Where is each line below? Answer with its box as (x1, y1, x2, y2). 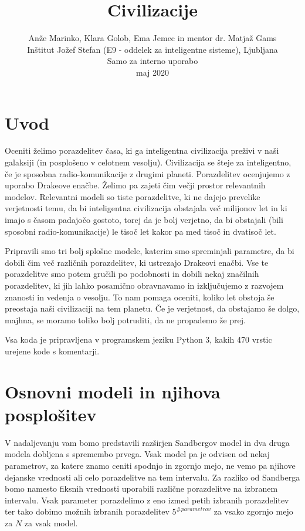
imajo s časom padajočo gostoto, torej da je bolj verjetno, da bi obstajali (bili (5, 214, 283, 225)
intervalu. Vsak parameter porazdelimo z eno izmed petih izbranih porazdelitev (5, 493, 289, 506)
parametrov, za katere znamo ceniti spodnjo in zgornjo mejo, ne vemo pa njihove (5, 459, 296, 472)
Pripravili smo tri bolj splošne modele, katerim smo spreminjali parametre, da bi (5, 245, 294, 257)
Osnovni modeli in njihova (5, 379, 221, 403)
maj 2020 (136, 66, 169, 78)
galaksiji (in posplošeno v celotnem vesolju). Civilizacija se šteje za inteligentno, (5, 156, 292, 168)
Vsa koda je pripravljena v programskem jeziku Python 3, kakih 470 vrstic (5, 333, 272, 346)
